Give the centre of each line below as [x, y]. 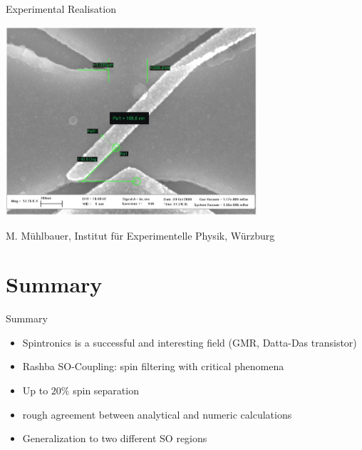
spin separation [106, 390]
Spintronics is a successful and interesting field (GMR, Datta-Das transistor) [190, 342]
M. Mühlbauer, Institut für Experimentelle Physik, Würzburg [140, 235]
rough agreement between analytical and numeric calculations [157, 414]
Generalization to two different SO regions [115, 438]
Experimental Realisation [61, 9]
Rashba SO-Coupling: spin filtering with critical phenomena [153, 366]
